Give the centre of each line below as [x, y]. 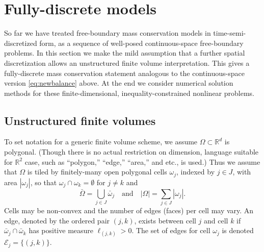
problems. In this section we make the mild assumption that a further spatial [125, 53]
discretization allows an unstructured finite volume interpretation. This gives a [127, 62]
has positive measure [61, 230]
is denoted [238, 230]
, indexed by [195, 172]
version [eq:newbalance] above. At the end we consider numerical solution [119, 83]
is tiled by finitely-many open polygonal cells [97, 172]
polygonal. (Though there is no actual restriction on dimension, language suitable [131, 152]
